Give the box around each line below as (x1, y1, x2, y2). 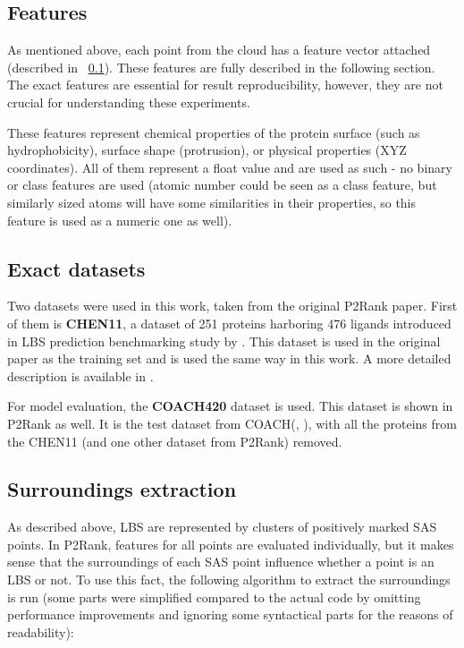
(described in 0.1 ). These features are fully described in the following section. (7, 57, 435, 76)
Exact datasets (7, 254, 146, 282)
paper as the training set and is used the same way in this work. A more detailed (7, 349, 451, 368)
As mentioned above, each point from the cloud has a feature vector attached (7, 40, 431, 59)
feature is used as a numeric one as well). (7, 210, 232, 229)
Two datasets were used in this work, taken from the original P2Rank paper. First (7, 296, 458, 315)
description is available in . (7, 366, 154, 385)
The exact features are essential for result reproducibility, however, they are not (7, 75, 443, 94)
